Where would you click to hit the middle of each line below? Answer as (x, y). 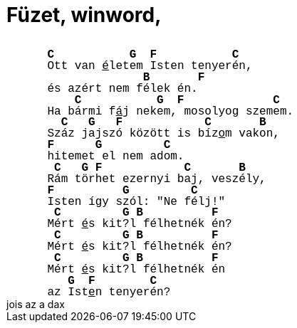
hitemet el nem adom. (116, 157)
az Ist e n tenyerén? (109, 292)
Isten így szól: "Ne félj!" (136, 202)
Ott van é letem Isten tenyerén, (150, 66)
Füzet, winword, (84, 15)
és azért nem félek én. (123, 89)
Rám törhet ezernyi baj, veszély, (157, 179)
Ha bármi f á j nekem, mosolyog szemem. (171, 111)
